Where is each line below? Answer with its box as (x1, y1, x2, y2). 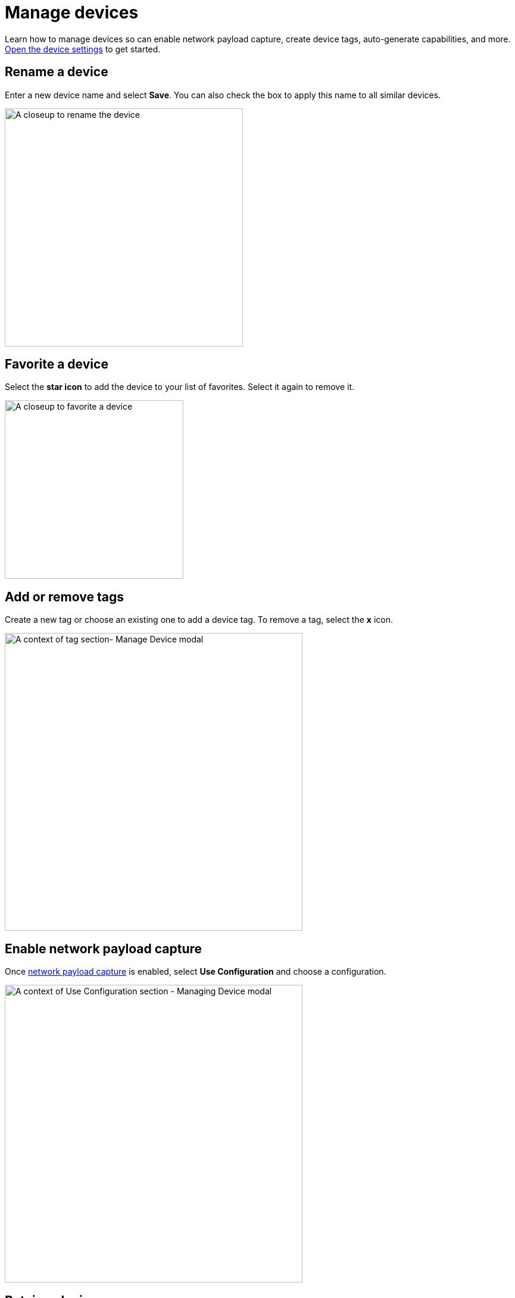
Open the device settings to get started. (5, 43, 161, 54)
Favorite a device (5, 357, 108, 372)
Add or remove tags (5, 589, 124, 604)
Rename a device (5, 64, 108, 80)
